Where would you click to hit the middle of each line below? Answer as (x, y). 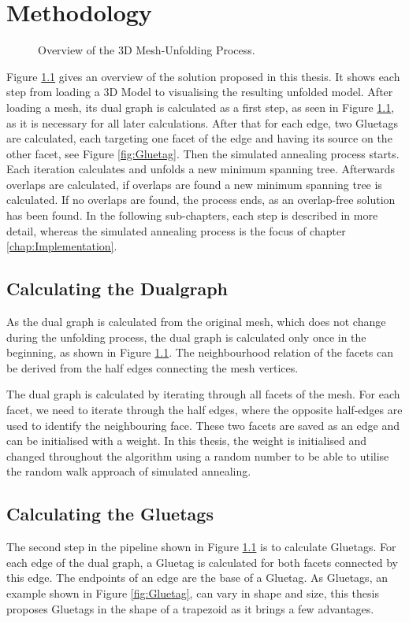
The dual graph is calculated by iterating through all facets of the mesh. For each (203, 394)
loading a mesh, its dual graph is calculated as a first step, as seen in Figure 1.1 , (201, 107)
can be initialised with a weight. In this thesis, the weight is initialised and (187, 441)
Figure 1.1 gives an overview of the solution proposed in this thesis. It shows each (203, 76)
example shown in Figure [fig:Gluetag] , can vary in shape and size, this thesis (193, 592)
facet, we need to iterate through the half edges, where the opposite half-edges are (204, 410)
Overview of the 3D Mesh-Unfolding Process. (147, 50)
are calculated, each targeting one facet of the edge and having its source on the (199, 138)
